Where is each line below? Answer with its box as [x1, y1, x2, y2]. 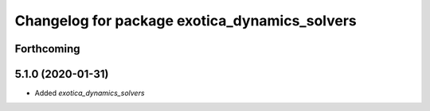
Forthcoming [14, 42, 80, 55]
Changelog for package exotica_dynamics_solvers [14, 12, 358, 29]
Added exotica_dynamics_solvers [34, 88, 145, 98]
